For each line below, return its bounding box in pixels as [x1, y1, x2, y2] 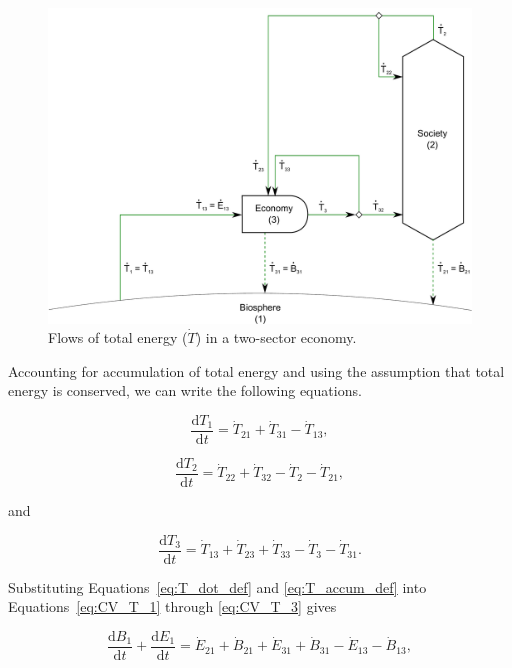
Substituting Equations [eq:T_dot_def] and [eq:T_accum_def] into [8, 576, 427, 597]
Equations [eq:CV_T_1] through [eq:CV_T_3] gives [8, 596, 337, 617]
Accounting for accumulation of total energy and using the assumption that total [8, 360, 505, 381]
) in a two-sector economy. [195, 327, 357, 348]
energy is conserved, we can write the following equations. [8, 380, 362, 401]
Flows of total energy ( [48, 327, 188, 348]
